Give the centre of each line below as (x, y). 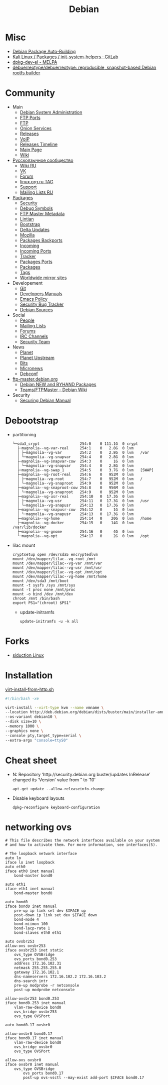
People (27, 320)
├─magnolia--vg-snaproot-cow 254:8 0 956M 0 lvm (75, 488)
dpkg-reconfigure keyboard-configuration (56, 807)
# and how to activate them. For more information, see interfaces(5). (81, 845)
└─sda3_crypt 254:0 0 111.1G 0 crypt (75, 444)
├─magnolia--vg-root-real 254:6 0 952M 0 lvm (75, 474)
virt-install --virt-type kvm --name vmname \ (54, 707)
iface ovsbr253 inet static (34, 950)
